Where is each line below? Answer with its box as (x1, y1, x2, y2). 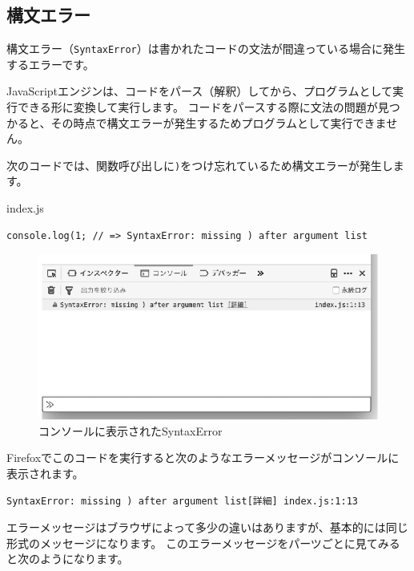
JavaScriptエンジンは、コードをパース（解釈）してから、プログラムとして (6, 83, 393, 99)
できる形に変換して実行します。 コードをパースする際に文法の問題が (17, 99, 378, 115)
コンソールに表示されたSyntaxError (38, 422, 223, 439)
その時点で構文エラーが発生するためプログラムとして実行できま (50, 114, 387, 131)
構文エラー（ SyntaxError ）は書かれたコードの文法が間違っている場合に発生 (6, 40, 406, 57)
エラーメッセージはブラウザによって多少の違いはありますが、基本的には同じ (6, 519, 408, 536)
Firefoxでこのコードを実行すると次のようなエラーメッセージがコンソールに (6, 449, 400, 466)
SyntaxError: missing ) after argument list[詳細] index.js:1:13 (6, 495, 358, 507)
